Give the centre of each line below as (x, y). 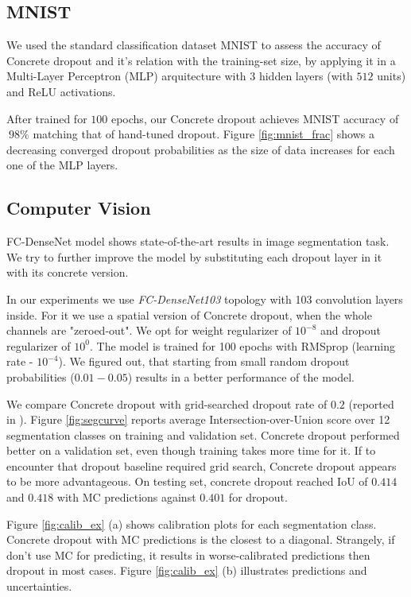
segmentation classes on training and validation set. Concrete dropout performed (203, 434)
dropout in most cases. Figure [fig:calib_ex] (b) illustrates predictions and (187, 570)
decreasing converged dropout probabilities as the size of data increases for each (201, 149)
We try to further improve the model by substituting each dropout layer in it (194, 256)
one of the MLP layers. (62, 165)
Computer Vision (79, 208)
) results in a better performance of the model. (241, 376)
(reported (371, 403)
